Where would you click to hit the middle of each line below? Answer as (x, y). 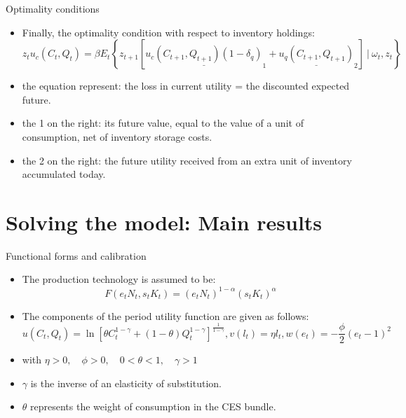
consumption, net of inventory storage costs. (117, 136)
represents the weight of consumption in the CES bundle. (153, 406)
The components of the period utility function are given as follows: (165, 315)
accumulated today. (64, 174)
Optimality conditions (53, 8)
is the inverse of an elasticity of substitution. (126, 383)
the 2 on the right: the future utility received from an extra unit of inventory (187, 160)
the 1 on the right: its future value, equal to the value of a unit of (163, 123)
